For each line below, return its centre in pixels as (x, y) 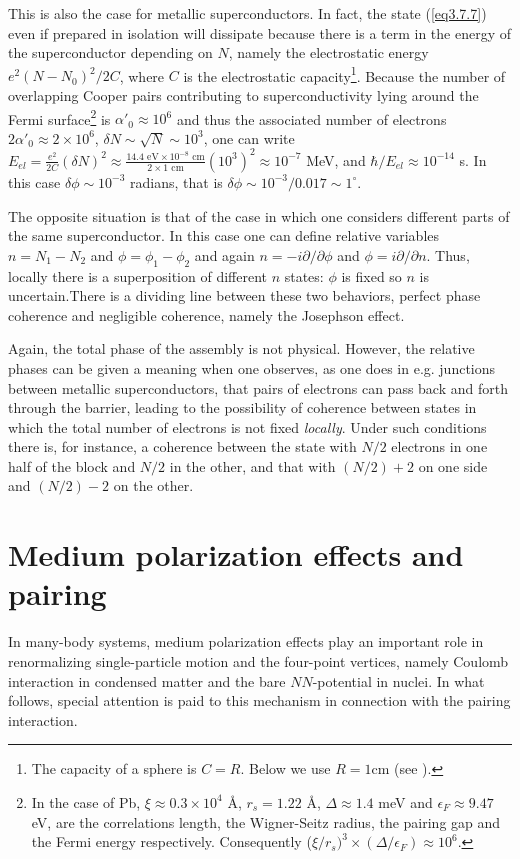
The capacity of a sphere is (114, 768)
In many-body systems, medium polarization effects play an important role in (246, 641)
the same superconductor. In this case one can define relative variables (224, 235)
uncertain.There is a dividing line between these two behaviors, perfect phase (244, 295)
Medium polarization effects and (236, 554)
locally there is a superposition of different (137, 275)
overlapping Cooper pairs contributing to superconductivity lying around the (243, 95)
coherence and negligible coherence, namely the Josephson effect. (206, 314)
